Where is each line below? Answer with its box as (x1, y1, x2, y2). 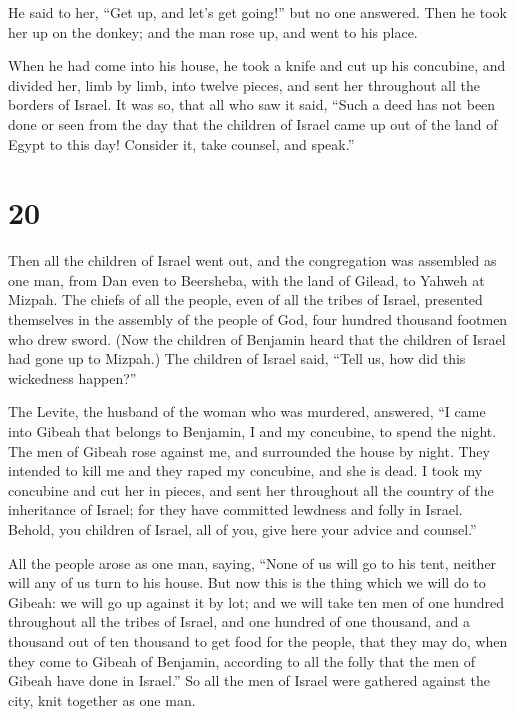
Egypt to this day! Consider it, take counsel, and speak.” (8, 133, 355, 154)
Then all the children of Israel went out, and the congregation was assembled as (8, 250, 497, 271)
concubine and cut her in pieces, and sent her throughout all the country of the (8, 479, 494, 500)
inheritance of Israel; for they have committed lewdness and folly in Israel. (8, 499, 463, 520)
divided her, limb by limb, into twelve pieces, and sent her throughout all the (8, 74, 481, 95)
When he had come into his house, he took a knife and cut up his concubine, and (8, 55, 506, 76)
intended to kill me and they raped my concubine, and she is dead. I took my (8, 460, 483, 481)
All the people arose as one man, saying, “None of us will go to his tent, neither (8, 552, 497, 573)
